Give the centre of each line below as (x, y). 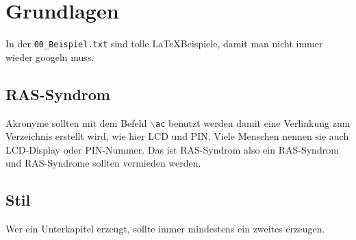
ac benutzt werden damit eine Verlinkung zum (253, 122)
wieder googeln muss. (50, 57)
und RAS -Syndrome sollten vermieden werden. (103, 163)
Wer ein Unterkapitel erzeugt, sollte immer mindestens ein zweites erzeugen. (165, 229)
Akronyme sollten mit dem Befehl (76, 122)
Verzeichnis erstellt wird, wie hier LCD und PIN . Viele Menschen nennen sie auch (177, 136)
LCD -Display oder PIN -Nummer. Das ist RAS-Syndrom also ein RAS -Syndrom (172, 149)
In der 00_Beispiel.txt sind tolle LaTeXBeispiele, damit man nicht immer (164, 44)
